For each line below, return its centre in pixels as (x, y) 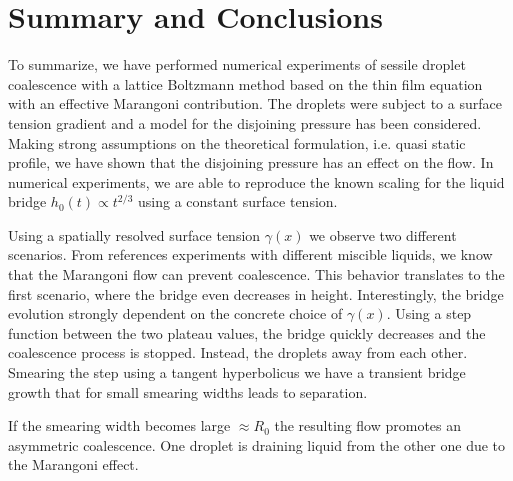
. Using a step (429, 313)
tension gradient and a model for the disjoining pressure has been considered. (245, 122)
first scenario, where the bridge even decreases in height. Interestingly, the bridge (256, 293)
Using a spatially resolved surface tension (134, 234)
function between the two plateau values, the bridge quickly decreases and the (247, 332)
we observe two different (383, 234)
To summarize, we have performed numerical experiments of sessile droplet (237, 64)
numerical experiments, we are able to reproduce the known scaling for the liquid (256, 181)
